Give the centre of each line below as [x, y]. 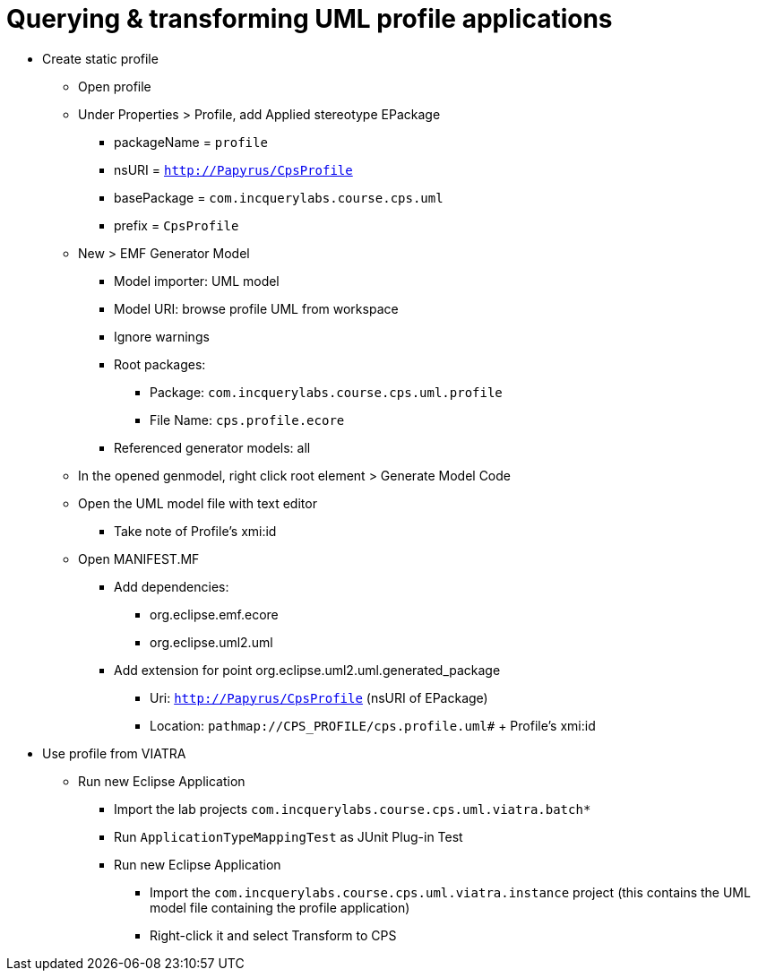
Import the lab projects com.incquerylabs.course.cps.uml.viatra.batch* [353, 809]
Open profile [115, 86]
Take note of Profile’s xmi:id [195, 531]
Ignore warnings [162, 336]
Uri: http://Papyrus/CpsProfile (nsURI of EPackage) [319, 697]
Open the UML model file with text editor [198, 503]
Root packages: [160, 364]
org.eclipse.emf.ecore [214, 614]
